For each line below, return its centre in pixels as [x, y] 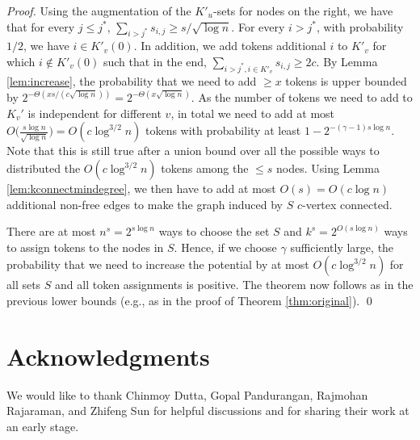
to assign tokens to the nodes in [85, 247]
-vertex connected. [347, 204]
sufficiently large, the [342, 247]
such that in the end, [155, 61]
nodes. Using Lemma [328, 168]
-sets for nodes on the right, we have [303, 10]
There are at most [51, 231]
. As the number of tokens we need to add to [302, 97]
